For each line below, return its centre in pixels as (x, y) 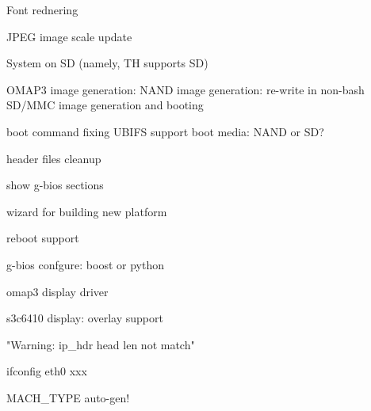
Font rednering (42, 10)
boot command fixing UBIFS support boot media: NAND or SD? (165, 131)
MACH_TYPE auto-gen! (68, 397)
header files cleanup (54, 158)
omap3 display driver (57, 291)
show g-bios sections (55, 185)
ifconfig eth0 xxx (47, 371)
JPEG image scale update (69, 36)
